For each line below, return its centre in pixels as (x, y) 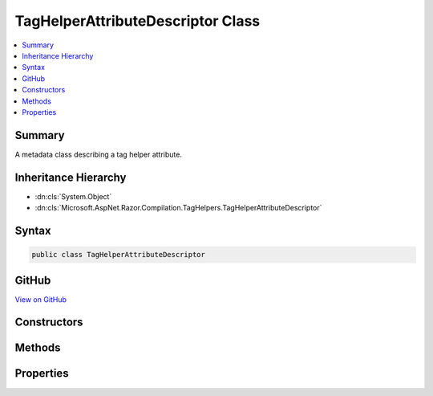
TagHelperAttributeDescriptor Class (138, 21)
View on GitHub (41, 299)
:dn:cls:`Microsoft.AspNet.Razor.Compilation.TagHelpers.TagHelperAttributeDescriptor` (178, 208)
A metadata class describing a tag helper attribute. (98, 154)
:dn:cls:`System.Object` (73, 196)
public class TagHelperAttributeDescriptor (119, 255)
